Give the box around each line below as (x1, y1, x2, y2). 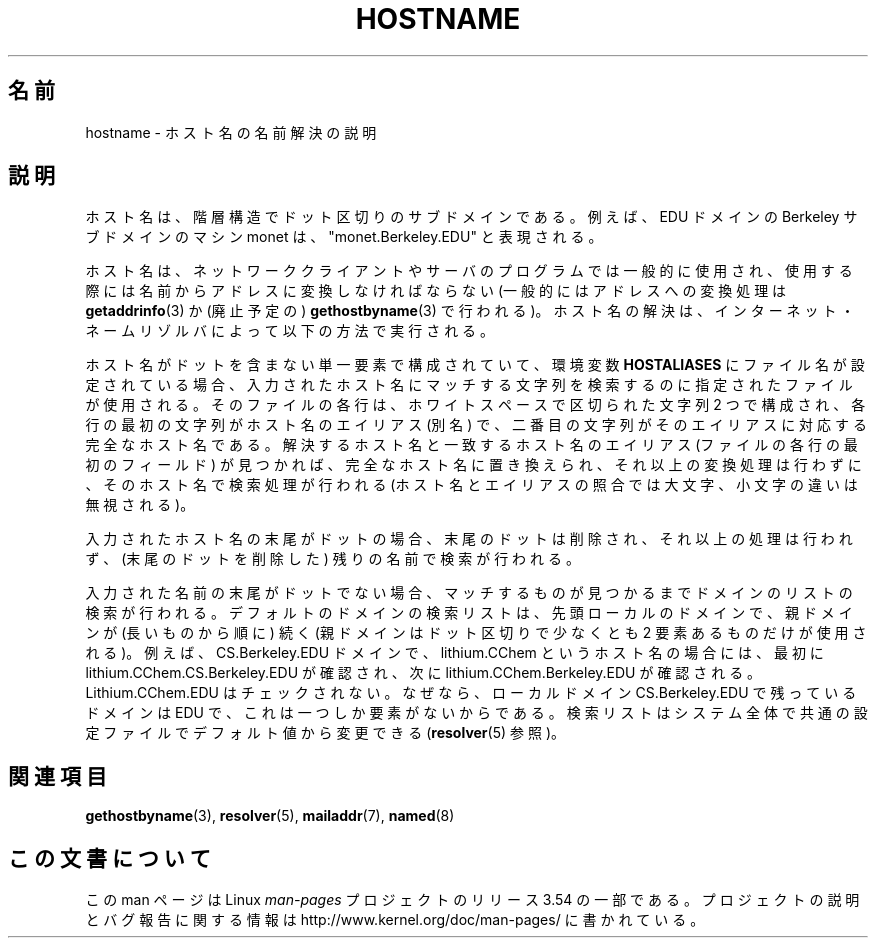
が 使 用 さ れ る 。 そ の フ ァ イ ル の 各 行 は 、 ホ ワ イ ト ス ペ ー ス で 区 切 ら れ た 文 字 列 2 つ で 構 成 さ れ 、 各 (85, 396, 866, 414)
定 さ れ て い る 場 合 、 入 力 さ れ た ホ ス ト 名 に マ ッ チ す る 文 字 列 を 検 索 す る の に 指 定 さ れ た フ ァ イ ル (85, 376, 853, 394)
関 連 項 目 (8, 763, 107, 789)
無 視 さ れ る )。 (85, 496, 195, 514)
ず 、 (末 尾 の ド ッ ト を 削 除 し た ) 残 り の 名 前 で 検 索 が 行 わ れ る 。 (85, 550, 580, 568)
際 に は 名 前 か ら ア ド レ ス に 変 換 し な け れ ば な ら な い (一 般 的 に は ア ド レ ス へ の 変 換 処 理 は (85, 282, 787, 300)
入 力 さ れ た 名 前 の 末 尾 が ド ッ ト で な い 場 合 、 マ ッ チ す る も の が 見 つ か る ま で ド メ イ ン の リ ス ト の (85, 584, 853, 602)
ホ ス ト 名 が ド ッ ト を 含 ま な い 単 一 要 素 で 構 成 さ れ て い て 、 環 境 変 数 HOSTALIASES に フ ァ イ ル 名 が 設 (85, 356, 865, 374)
